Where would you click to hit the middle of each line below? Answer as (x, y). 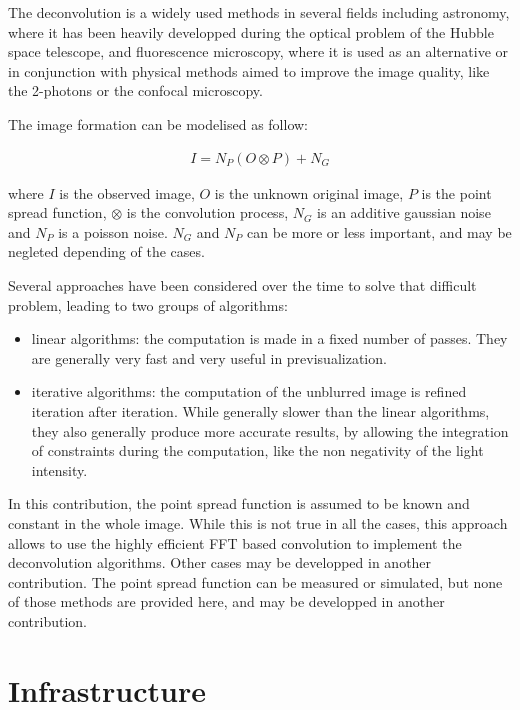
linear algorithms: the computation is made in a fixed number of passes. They (269, 338)
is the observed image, (127, 192)
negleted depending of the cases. (106, 251)
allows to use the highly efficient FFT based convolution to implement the (235, 542)
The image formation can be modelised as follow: (158, 123)
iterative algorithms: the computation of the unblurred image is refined (249, 391)
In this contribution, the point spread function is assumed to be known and (239, 503)
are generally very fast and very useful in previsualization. (209, 357)
